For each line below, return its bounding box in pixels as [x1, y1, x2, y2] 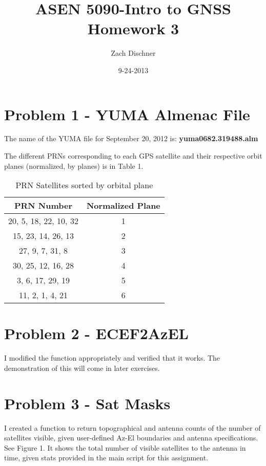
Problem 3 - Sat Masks [4, 392, 171, 413]
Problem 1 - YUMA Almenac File [4, 103, 250, 124]
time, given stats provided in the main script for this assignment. [4, 452, 209, 463]
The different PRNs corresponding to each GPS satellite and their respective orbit [4, 150, 262, 161]
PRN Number [14, 199, 72, 212]
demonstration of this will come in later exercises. [4, 362, 160, 373]
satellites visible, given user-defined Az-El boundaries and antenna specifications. [4, 432, 258, 443]
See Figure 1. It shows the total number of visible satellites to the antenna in [4, 442, 246, 453]
